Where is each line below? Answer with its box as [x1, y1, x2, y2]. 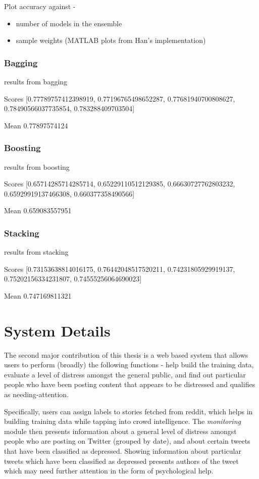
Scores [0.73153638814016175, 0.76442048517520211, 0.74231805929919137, [4, 263, 235, 274]
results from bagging [4, 76, 68, 86]
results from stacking [4, 247, 69, 257]
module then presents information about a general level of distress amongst [4, 425, 237, 436]
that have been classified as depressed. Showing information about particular [4, 446, 241, 456]
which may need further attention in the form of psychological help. [4, 465, 214, 476]
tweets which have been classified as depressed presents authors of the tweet [4, 455, 239, 466]
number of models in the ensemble [16, 18, 122, 28]
